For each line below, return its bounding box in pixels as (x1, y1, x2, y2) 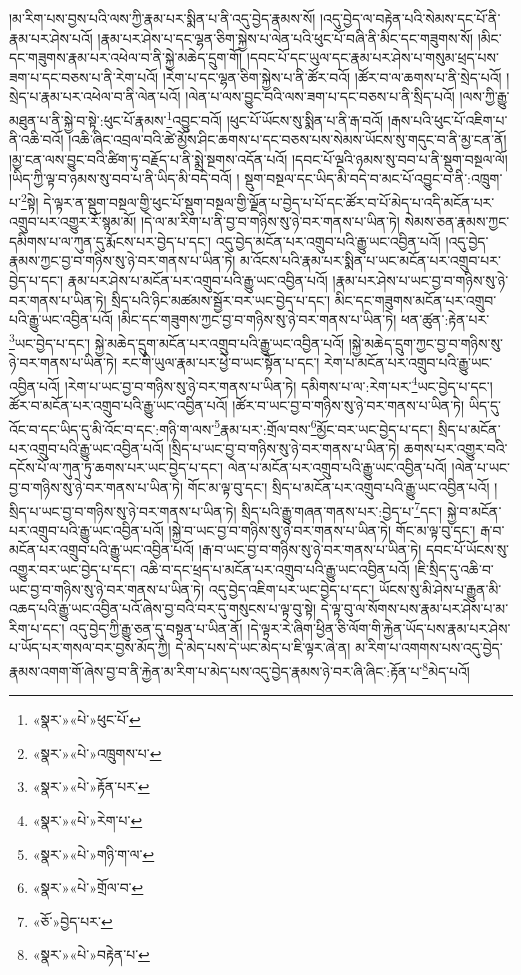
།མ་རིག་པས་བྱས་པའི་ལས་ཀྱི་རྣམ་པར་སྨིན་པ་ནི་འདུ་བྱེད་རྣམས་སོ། (9, 8, 316, 28)
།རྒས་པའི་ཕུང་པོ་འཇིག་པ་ (387, 109, 508, 130)
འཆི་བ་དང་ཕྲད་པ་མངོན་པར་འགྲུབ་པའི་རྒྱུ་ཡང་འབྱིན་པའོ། (139, 558, 410, 579)
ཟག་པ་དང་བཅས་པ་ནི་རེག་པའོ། (9, 66, 159, 87)
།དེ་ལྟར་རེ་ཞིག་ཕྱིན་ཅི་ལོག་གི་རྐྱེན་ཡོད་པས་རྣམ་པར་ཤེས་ (247, 617, 511, 638)
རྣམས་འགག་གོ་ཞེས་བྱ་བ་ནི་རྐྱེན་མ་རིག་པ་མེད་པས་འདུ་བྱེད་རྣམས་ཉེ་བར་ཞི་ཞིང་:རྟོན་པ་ (9, 660, 423, 681)
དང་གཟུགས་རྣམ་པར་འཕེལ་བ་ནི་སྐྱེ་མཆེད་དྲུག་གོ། (9, 47, 243, 68)
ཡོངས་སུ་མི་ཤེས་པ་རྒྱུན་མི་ (379, 578, 502, 599)
